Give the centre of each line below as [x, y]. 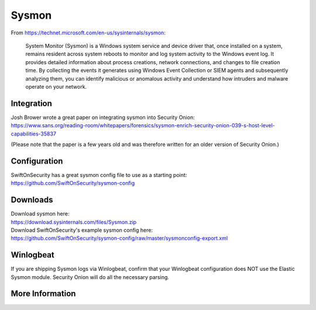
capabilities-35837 [34, 134]
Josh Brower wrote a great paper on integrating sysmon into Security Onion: [103, 117]
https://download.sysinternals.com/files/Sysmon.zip [74, 222]
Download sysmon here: [40, 214]
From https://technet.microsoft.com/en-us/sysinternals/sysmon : [88, 33]
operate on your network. [56, 86]
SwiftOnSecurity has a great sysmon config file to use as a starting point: [99, 175]
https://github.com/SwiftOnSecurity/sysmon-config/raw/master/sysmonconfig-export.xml [119, 238]
